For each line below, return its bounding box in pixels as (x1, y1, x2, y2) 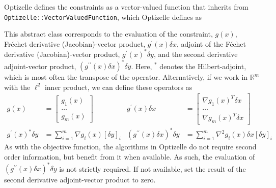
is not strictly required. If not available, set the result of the (59, 163, 246, 174)
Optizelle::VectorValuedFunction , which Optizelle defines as (4, 11, 202, 22)
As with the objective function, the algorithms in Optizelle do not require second (4, 141, 257, 152)
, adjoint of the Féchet (176, 38, 246, 49)
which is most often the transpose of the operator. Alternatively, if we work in (4, 72, 248, 82)
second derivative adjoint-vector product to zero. (4, 174, 156, 185)
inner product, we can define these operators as (44, 81, 192, 92)
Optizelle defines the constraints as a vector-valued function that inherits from (4, 2, 249, 12)
